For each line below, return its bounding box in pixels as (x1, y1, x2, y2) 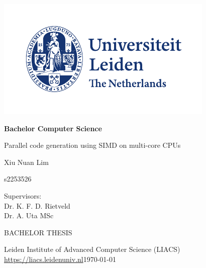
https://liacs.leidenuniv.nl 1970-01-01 (4, 253, 117, 264)
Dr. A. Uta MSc (4, 210, 54, 221)
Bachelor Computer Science (4, 123, 102, 133)
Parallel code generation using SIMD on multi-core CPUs (4, 140, 181, 150)
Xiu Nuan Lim (4, 156, 49, 167)
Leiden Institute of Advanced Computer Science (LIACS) (4, 244, 180, 254)
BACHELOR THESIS (4, 227, 72, 237)
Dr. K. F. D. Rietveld (4, 200, 70, 211)
